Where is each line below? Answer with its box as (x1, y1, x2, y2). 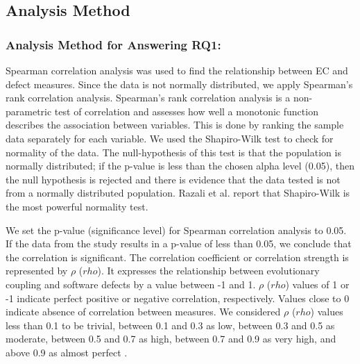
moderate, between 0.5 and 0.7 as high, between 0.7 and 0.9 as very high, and (6, 331, 336, 346)
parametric (6, 104, 52, 118)
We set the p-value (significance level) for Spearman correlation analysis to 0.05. (6, 222, 347, 237)
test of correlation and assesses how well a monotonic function (54, 104, 318, 118)
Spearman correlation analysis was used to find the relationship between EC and (6, 63, 348, 77)
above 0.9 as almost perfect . (6, 345, 128, 359)
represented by (6, 263, 68, 278)
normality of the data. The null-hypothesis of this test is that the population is (6, 144, 341, 159)
